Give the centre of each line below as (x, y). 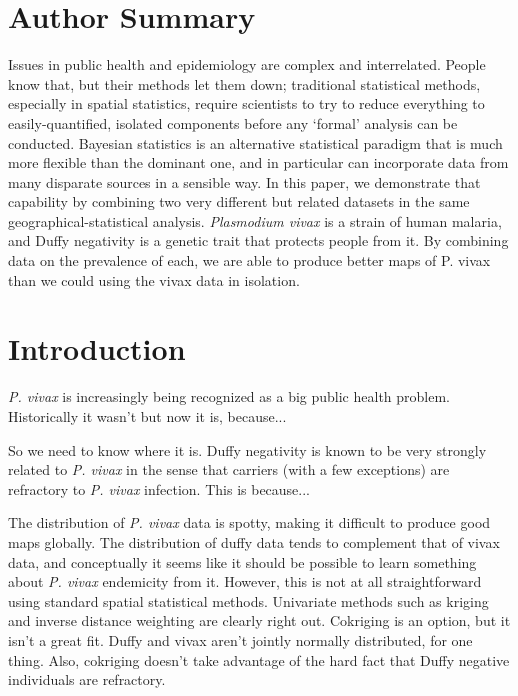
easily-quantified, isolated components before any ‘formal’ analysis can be (233, 122)
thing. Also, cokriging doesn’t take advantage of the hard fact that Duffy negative (259, 659)
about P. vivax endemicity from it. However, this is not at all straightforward (245, 581)
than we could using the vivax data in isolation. (154, 279)
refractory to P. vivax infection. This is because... (159, 488)
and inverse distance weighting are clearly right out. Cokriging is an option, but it (259, 620)
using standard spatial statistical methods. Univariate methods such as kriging (248, 600)
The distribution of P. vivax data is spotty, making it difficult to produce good (249, 522)
